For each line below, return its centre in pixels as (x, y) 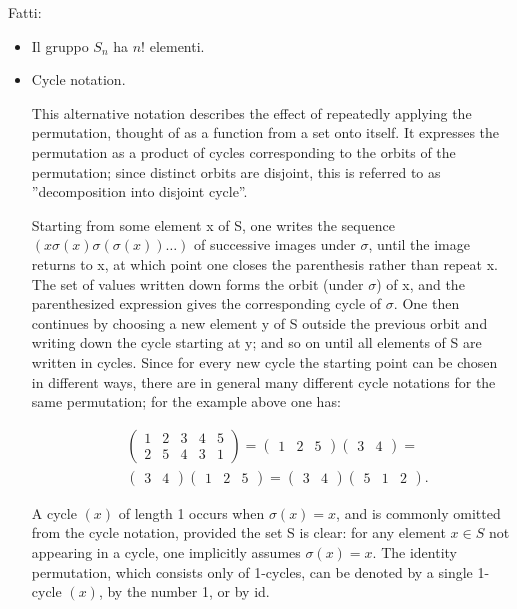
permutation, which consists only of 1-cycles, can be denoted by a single (252, 571)
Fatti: (25, 12)
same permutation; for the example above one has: (186, 401)
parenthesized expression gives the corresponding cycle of (206, 303)
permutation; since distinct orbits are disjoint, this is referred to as (236, 171)
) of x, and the (420, 283)
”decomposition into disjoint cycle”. (139, 191)
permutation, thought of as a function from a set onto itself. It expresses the (265, 132)
